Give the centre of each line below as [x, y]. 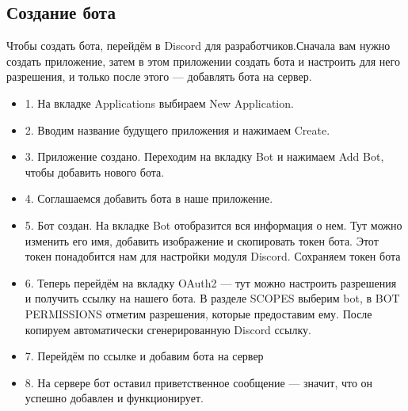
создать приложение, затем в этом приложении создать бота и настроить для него [203, 61]
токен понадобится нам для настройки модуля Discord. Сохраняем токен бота [213, 256]
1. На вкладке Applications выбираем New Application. [159, 103]
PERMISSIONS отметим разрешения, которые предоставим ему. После [198, 313]
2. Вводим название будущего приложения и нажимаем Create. [177, 129]
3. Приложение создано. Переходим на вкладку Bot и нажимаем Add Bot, [204, 156]
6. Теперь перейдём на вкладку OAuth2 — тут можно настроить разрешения [211, 282]
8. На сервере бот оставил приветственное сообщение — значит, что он [199, 382]
